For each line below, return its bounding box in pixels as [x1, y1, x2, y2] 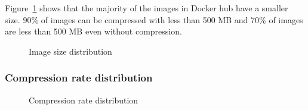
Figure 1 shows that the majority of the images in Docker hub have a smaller [5, 2, 288, 14]
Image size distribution [29, 45, 112, 57]
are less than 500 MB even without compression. [5, 25, 182, 37]
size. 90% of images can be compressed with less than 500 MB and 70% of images [5, 13, 303, 26]
